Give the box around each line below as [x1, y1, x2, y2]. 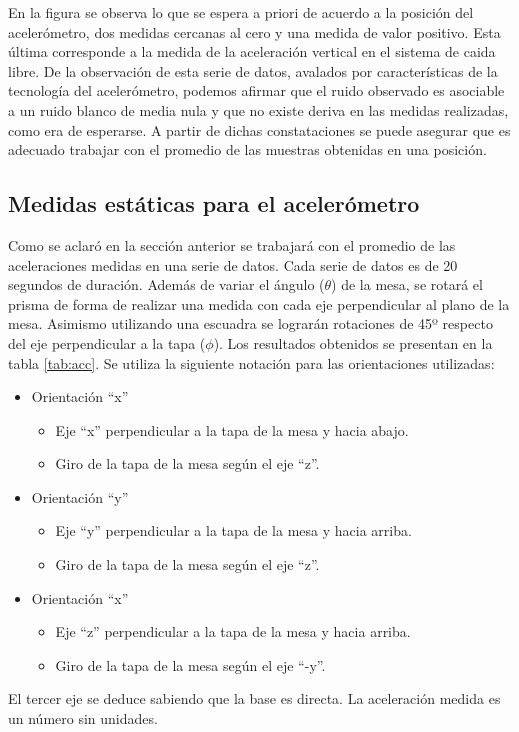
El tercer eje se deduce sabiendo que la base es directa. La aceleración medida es [8, 688, 501, 709]
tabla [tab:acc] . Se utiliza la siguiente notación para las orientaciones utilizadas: [8, 352, 495, 373]
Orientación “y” [31, 486, 129, 507]
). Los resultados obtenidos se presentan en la [213, 332, 493, 353]
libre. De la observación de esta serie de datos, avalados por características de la [8, 60, 498, 81]
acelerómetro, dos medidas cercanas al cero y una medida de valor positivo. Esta [8, 21, 501, 42]
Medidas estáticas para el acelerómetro [8, 188, 420, 219]
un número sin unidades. [8, 708, 158, 729]
